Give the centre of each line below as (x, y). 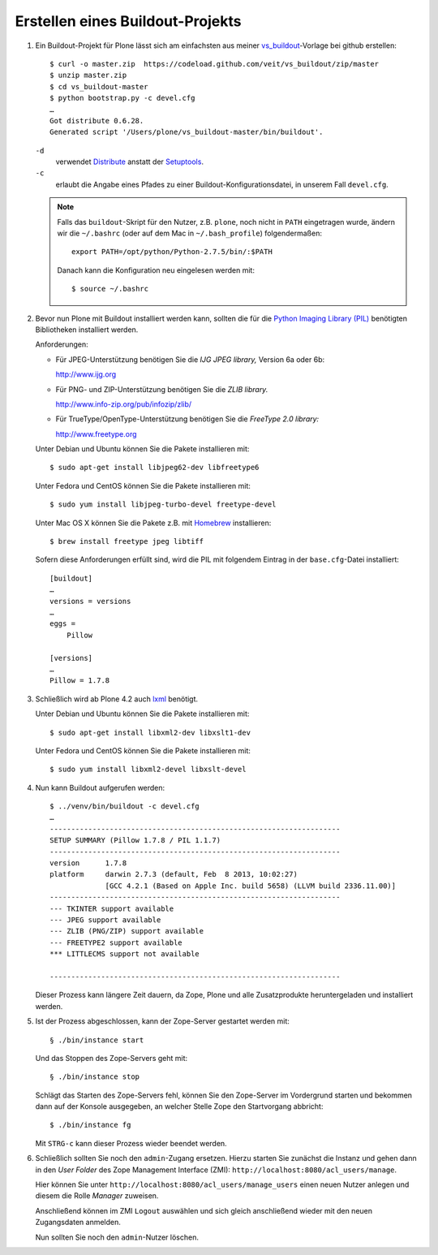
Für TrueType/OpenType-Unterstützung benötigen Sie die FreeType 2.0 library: (187, 419)
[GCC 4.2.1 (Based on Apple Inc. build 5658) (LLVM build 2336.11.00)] (251, 886)
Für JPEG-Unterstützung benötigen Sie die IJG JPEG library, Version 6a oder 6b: (190, 359)
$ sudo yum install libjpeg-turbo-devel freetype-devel (163, 505)
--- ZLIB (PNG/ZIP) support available (127, 931)
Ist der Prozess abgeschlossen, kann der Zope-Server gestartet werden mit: (162, 1021)
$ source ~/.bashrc (110, 289)
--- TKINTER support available (112, 908)
